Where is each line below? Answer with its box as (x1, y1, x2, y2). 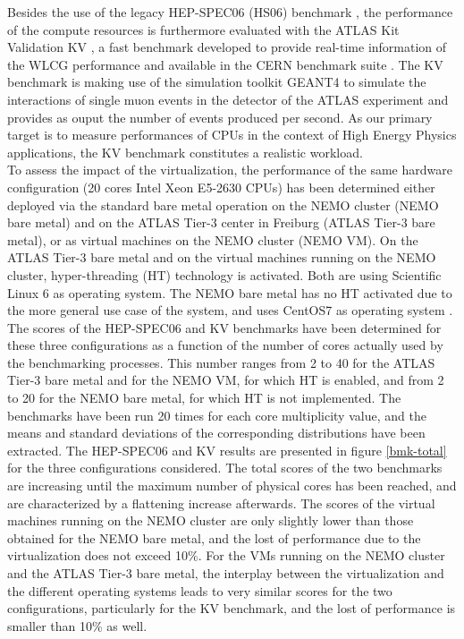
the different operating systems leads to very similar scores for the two (7, 581, 392, 600)
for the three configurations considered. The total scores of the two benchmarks (7, 458, 443, 477)
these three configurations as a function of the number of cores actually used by (7, 336, 443, 354)
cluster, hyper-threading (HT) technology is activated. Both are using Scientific (7, 265, 442, 284)
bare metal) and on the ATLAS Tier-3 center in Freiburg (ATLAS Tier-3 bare (7, 213, 435, 232)
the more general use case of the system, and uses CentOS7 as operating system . (7, 301, 453, 319)
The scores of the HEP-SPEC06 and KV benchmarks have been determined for (7, 318, 442, 337)
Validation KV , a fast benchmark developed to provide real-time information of (7, 38, 447, 56)
